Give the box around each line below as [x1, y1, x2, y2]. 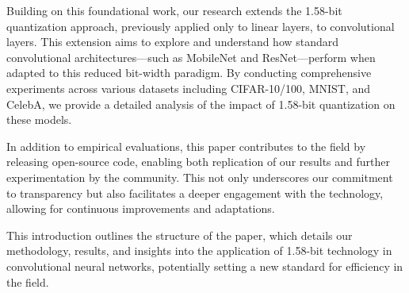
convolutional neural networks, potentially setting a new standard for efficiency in [6, 257, 403, 274]
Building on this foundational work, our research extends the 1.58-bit [6, 2, 342, 18]
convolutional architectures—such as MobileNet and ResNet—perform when [6, 48, 376, 65]
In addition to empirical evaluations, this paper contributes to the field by [6, 137, 366, 154]
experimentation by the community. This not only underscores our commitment [6, 168, 393, 185]
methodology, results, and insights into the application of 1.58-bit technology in [6, 242, 392, 259]
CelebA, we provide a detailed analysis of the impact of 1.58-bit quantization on [6, 95, 396, 112]
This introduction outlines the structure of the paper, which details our [6, 226, 353, 243]
